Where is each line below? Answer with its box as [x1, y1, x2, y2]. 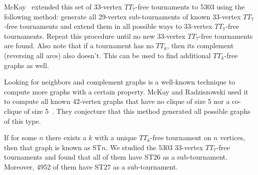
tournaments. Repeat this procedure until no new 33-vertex [4, 30, 186, 41]
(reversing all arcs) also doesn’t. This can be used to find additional [4, 50, 211, 60]
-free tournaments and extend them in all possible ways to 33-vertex [4, 21, 213, 31]
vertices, [220, 132, 245, 143]
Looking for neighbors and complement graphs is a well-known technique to [4, 77, 235, 87]
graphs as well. [4, 60, 49, 70]
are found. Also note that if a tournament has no [4, 40, 154, 51]
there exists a [45, 132, 87, 143]
